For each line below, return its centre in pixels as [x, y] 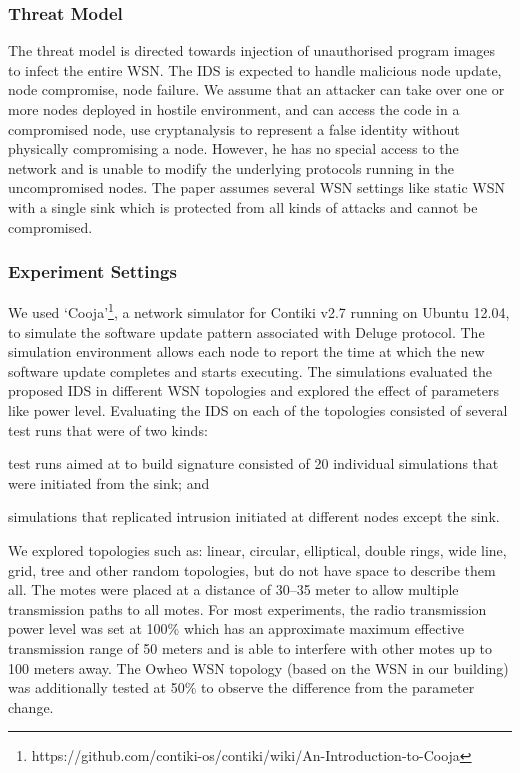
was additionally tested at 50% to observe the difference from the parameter [241, 687]
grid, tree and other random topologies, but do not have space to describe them [252, 569]
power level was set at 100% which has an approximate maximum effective [236, 628]
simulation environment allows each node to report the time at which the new [246, 351]
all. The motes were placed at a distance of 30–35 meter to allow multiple [233, 589]
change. [31, 706]
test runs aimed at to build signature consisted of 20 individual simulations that [253, 463]
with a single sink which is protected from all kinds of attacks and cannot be [243, 206]
